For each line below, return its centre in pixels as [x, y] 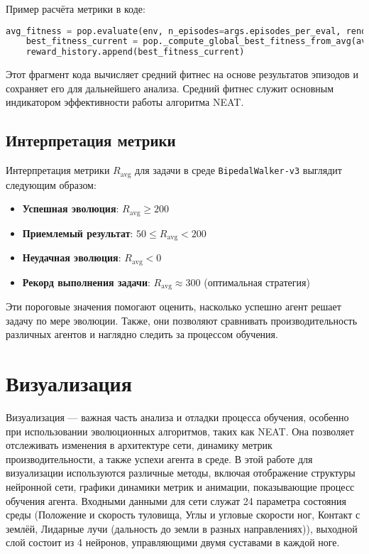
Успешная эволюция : [71, 208]
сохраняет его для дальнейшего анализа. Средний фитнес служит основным [170, 88]
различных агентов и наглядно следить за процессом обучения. [142, 334]
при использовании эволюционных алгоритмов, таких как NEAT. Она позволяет [180, 431]
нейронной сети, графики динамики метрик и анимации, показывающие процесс [180, 486]
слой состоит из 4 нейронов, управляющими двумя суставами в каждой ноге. [173, 542]
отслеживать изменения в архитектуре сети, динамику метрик [139, 445]
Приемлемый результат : [78, 233]
